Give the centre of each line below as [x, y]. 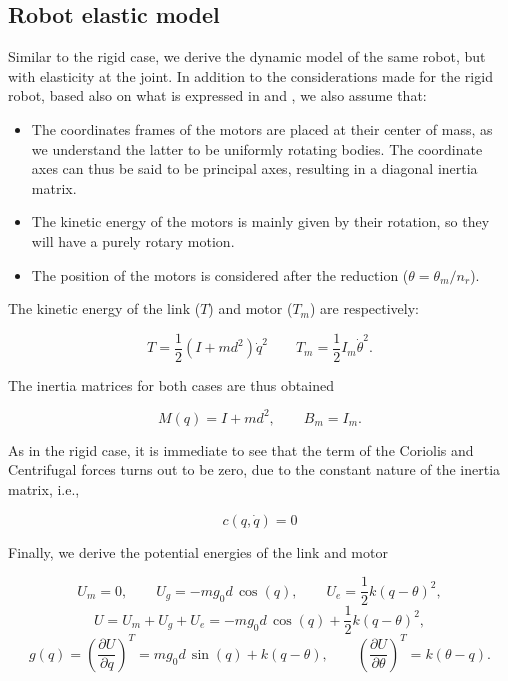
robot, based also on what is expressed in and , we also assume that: [217, 95]
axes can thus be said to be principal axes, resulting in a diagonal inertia [254, 168]
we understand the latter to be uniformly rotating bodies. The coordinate [257, 148]
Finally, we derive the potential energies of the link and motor [198, 551]
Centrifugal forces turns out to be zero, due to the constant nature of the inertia [254, 469]
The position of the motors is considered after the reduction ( [220, 274]
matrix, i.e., [44, 489]
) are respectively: [364, 308]
